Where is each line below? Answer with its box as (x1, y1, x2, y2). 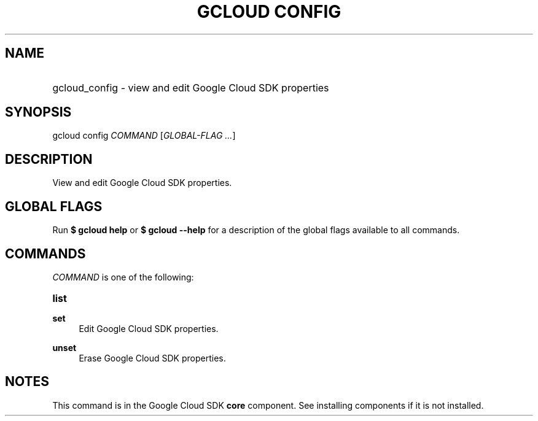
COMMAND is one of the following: (52, 271, 194, 282)
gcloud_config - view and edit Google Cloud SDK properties (52, 81, 329, 94)
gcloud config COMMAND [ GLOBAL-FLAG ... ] (52, 130, 236, 141)
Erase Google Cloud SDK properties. (79, 352, 226, 363)
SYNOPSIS (5, 104, 72, 120)
